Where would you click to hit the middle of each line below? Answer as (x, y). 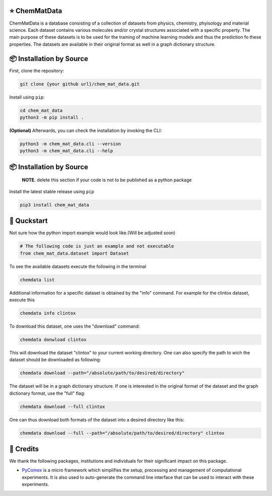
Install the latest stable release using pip (52, 191)
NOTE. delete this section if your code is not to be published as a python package (107, 180)
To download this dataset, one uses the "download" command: (75, 326)
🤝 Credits (24, 449)
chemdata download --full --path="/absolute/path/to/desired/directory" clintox (122, 433)
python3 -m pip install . (52, 117)
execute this (22, 300)
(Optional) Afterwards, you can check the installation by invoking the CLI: (86, 130)
